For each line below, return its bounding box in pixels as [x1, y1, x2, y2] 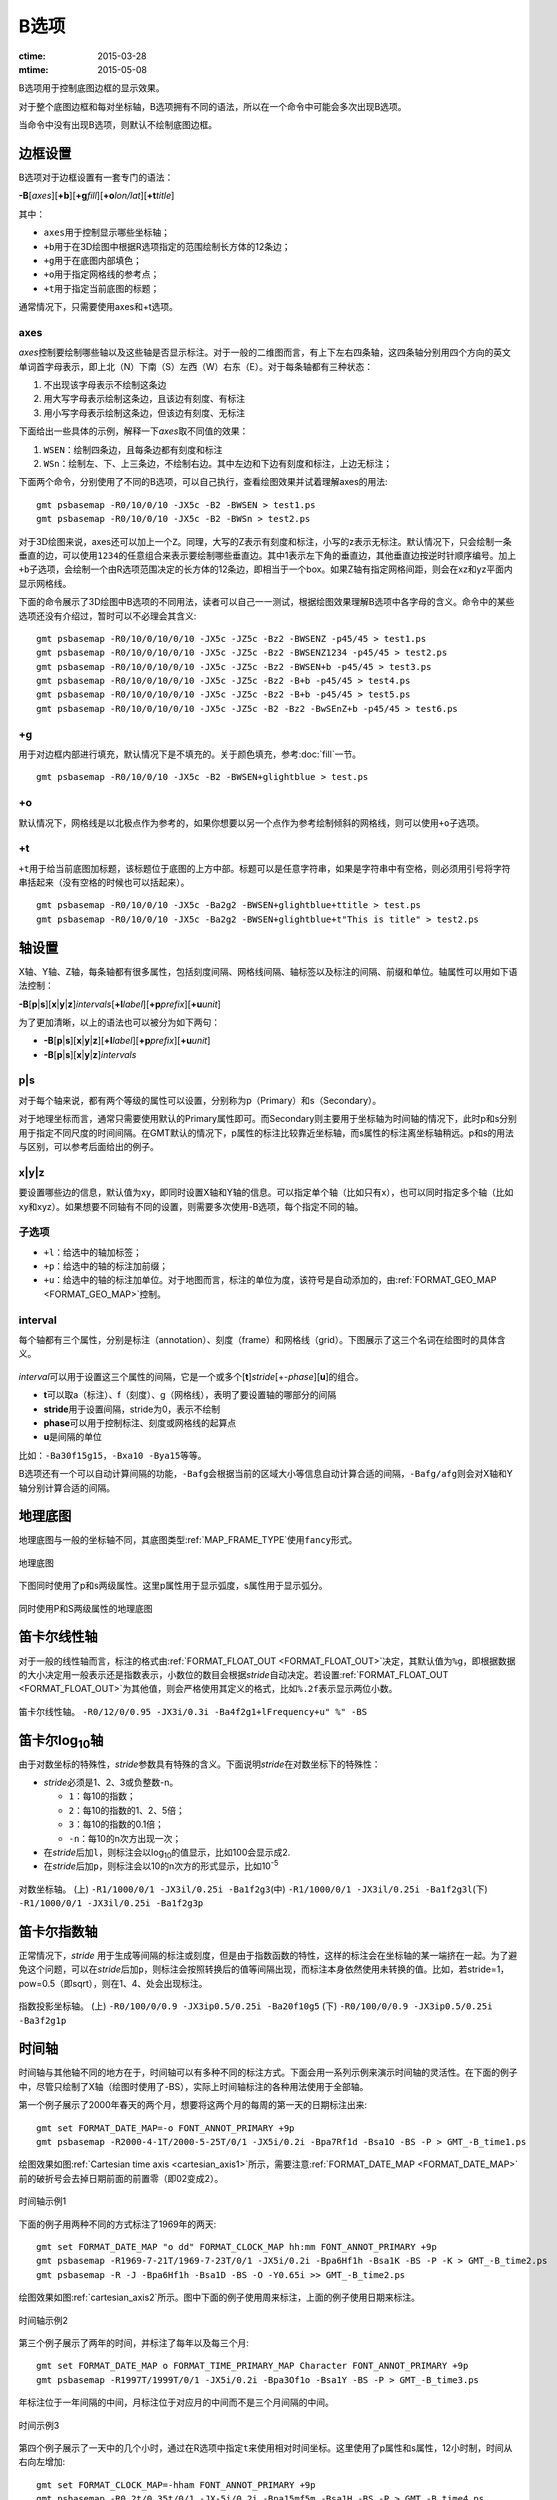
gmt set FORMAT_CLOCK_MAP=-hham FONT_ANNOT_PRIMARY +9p [36, 2479, 316, 2490]
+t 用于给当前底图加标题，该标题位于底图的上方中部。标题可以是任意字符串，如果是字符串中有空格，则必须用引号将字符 [18, 862, 511, 874]
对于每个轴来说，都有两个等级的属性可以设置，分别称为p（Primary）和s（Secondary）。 [18, 1094, 382, 1106]
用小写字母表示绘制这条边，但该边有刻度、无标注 [43, 406, 245, 419]
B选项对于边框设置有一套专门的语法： [18, 171, 174, 184]
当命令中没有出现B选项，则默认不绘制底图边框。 [18, 119, 218, 131]
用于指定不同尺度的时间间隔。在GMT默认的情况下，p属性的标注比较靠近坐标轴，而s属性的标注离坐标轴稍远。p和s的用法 [18, 1126, 515, 1139]
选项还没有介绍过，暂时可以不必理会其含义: [18, 610, 197, 622]
